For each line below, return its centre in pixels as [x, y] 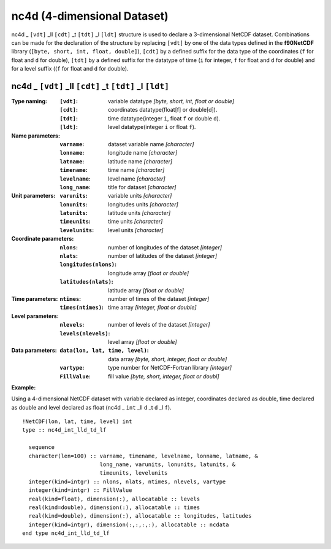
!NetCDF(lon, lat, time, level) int [77, 422]
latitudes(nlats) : [86, 282]
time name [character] [136, 170]
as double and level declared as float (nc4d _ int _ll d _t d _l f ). [91, 407]
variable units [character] [140, 196]
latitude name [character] [140, 161]
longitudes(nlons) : [88, 265]
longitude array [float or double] [149, 273]
